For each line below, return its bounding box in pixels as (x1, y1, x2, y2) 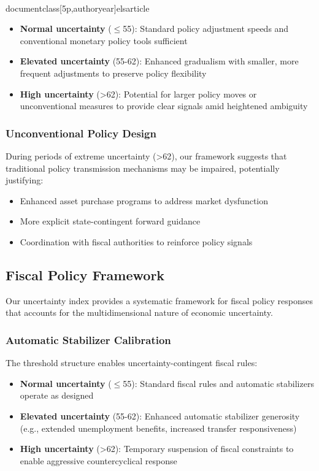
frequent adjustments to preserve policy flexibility (20, 66, 207, 79)
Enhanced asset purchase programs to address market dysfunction (20, 194, 269, 207)
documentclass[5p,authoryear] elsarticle (6, 1, 150, 14)
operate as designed (20, 389, 94, 402)
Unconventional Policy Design (6, 125, 156, 140)
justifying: (6, 174, 44, 186)
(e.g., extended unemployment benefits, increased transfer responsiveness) (20, 421, 297, 434)
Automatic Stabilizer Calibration (6, 332, 171, 347)
